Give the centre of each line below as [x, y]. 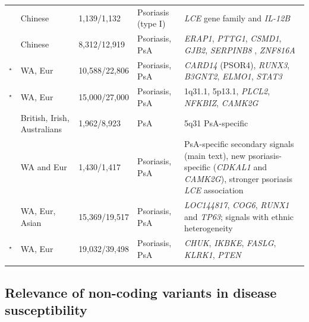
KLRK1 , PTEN [212, 254]
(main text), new [215, 155]
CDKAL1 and [242, 167]
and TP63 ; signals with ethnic [239, 216]
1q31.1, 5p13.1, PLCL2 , [227, 91]
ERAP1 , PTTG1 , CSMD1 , [233, 38]
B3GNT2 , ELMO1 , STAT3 [233, 76]
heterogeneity [208, 228]
